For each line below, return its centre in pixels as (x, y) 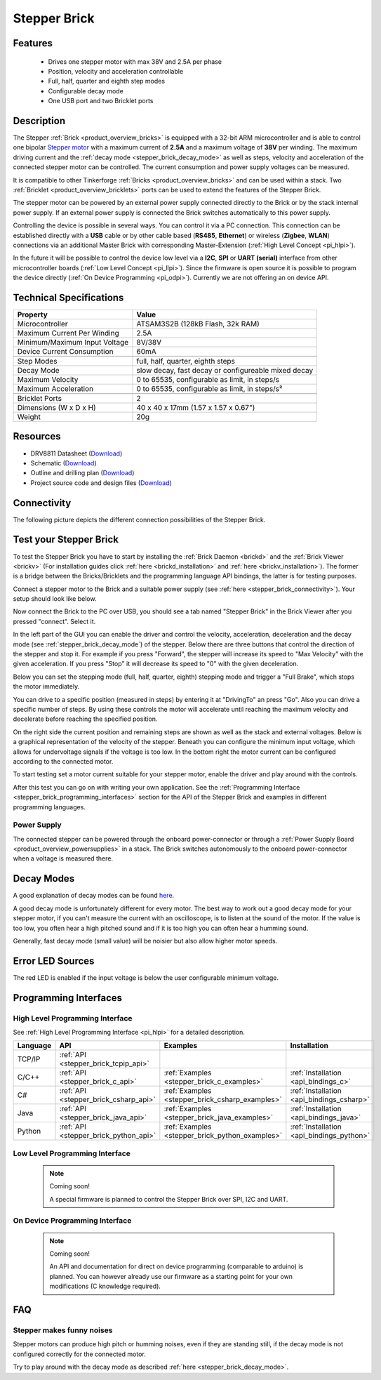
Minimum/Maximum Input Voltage (73, 343)
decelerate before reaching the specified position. (85, 719)
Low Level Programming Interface (72, 1153)
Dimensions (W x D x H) (56, 408)
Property (33, 314)
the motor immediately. (46, 686)
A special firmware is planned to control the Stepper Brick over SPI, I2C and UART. (169, 1199)
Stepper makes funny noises (63, 1330)
